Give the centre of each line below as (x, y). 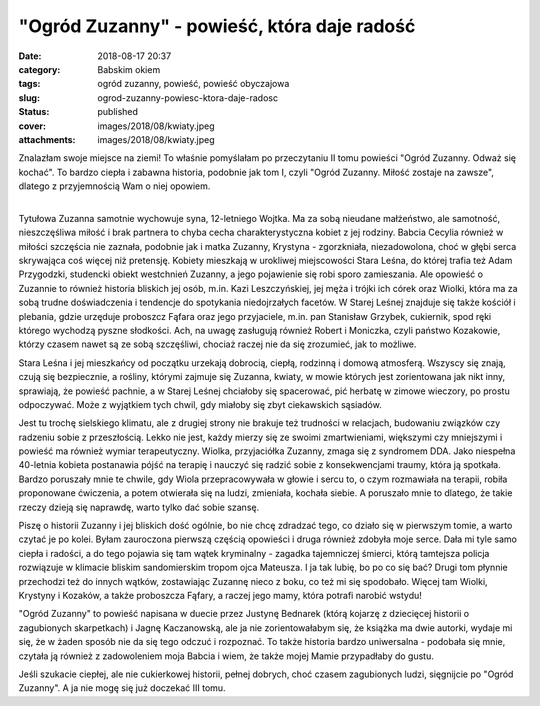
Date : (30, 56)
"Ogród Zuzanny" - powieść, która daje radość (217, 26)
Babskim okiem (129, 69)
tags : (29, 84)
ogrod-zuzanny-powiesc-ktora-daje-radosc (188, 97)
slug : (29, 97)
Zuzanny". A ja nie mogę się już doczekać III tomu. (122, 688)
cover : (32, 126)
